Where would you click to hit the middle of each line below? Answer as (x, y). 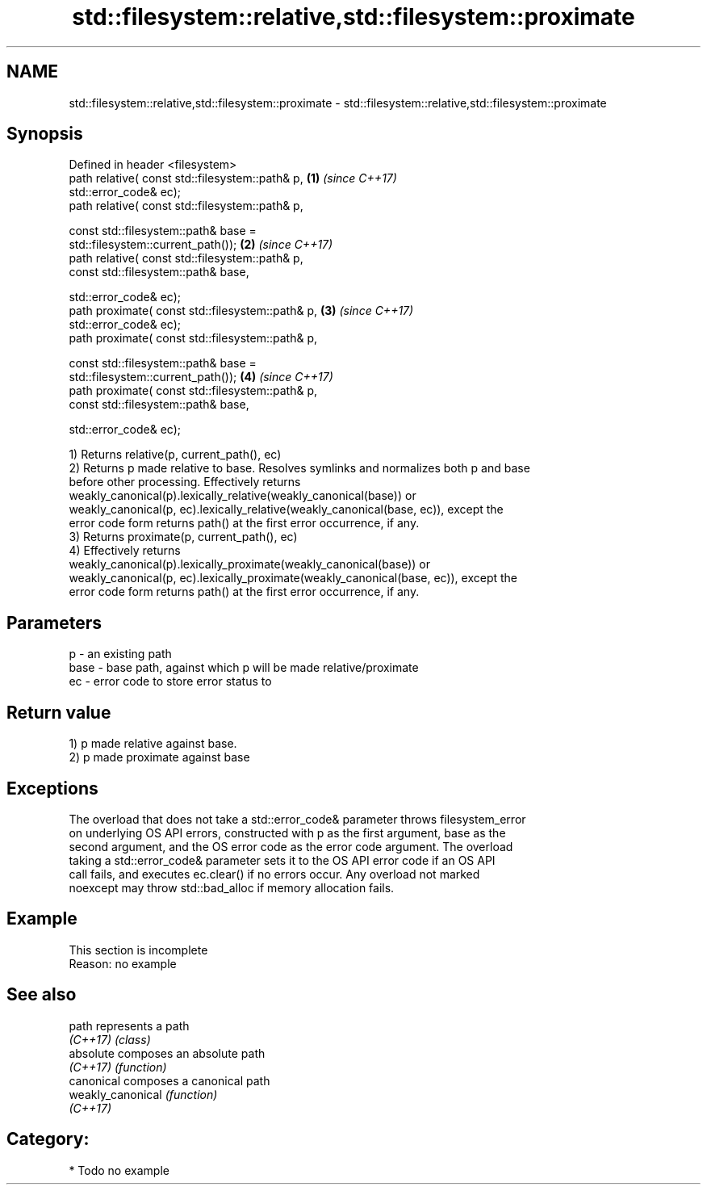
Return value (59, 712)
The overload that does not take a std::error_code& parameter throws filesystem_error (297, 819)
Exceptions (52, 788)
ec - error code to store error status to (170, 681)
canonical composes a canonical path (169, 1080)
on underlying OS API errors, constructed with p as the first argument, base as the (287, 832)
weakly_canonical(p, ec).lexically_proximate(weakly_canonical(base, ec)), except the (293, 578)
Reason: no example (123, 963)
